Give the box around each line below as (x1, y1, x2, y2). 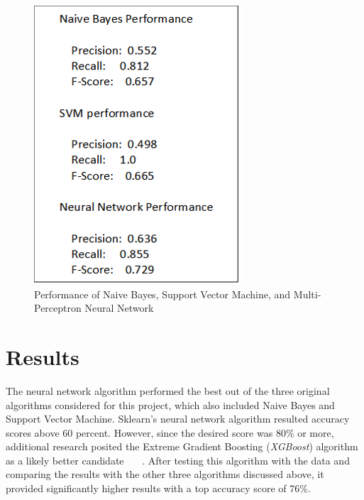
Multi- (293, 286, 321, 301)
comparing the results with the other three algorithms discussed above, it (6, 467, 324, 482)
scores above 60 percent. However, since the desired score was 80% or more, (6, 425, 334, 440)
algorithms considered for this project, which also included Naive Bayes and (6, 397, 335, 412)
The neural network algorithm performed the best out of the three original (6, 383, 330, 398)
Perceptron (34, 300, 82, 315)
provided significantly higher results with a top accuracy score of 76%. (6, 481, 311, 496)
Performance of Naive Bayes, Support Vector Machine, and (34, 286, 291, 301)
